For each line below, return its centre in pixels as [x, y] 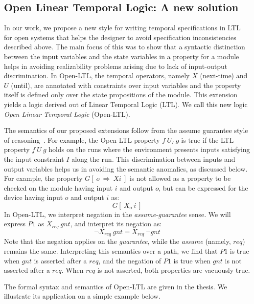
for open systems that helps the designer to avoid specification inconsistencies [120, 37]
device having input [34, 197]
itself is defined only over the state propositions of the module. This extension [121, 95]
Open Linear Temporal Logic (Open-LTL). [67, 114]
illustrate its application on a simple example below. [82, 296]
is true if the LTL [208, 140]
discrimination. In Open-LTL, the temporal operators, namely [97, 76]
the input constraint [34, 159]
